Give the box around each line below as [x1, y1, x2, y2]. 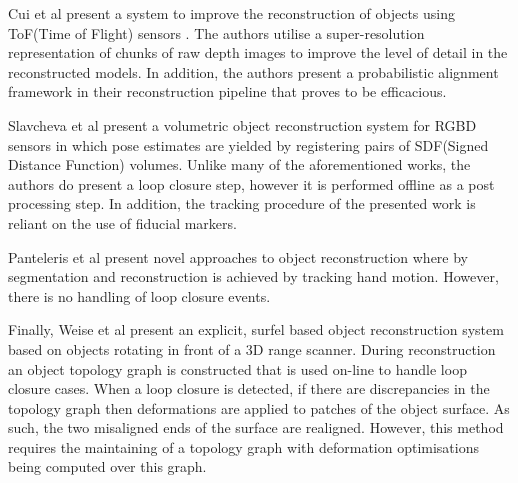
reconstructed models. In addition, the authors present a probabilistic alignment [8, 61, 499, 82]
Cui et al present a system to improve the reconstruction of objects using [8, 3, 456, 23]
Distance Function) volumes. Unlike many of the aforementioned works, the [8, 154, 471, 175]
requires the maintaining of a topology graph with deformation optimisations [8, 436, 480, 457]
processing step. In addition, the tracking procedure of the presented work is [8, 193, 476, 214]
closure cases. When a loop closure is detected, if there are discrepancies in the [8, 378, 490, 399]
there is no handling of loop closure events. [8, 285, 271, 306]
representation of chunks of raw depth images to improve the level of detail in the [8, 42, 508, 63]
